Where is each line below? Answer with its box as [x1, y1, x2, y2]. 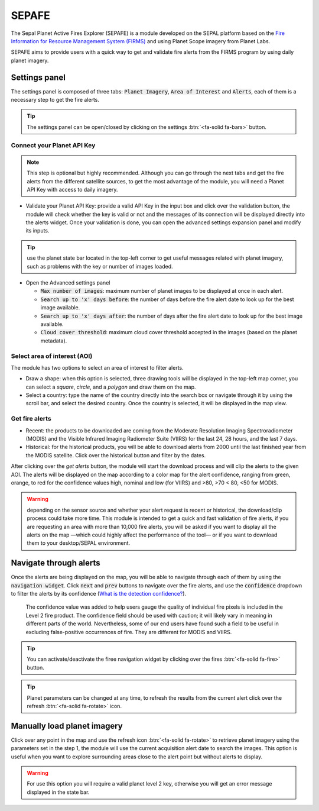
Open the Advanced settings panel [25, 279, 110, 286]
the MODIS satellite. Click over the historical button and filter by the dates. [25, 451, 206, 458]
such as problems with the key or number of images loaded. [27, 263, 174, 270]
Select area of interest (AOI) [11, 352, 93, 360]
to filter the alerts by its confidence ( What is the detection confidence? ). [11, 590, 186, 597]
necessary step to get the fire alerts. [11, 96, 100, 104]
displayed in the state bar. [27, 789, 90, 796]
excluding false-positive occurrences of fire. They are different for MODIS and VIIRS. [25, 628, 232, 635]
